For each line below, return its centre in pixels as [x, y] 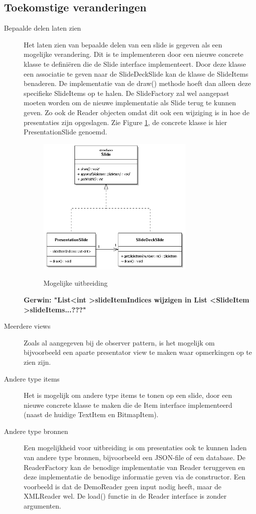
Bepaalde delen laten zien [43, 28]
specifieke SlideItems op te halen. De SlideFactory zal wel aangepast [127, 93]
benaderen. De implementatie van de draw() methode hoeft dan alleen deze [137, 83]
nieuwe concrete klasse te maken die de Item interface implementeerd [128, 405]
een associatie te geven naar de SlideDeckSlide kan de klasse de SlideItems [136, 73]
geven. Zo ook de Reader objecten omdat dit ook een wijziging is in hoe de [137, 112]
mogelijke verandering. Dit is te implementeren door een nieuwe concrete [134, 54]
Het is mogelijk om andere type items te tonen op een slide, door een [128, 395]
